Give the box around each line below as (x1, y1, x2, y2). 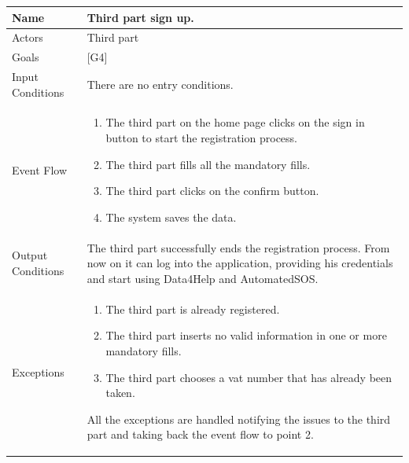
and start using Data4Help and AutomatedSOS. (87, 270, 319, 286)
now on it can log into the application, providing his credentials (87, 255, 393, 271)
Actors (12, 29, 43, 46)
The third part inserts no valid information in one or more (105, 327, 387, 344)
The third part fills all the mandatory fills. (105, 156, 311, 172)
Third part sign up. (87, 9, 194, 25)
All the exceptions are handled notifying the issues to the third (87, 410, 391, 427)
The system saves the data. (105, 208, 237, 225)
